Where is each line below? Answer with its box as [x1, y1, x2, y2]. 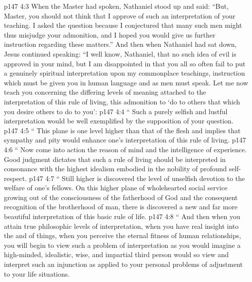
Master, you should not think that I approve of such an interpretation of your [4, 10, 235, 20]
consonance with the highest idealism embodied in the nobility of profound [4, 163, 227, 174]
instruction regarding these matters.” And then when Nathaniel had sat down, [4, 39, 237, 49]
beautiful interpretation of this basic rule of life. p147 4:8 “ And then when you [4, 211, 240, 222]
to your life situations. [4, 268, 70, 279]
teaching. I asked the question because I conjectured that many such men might [4, 20, 242, 30]
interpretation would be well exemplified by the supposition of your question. [4, 116, 234, 126]
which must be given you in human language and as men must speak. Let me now [4, 77, 249, 87]
